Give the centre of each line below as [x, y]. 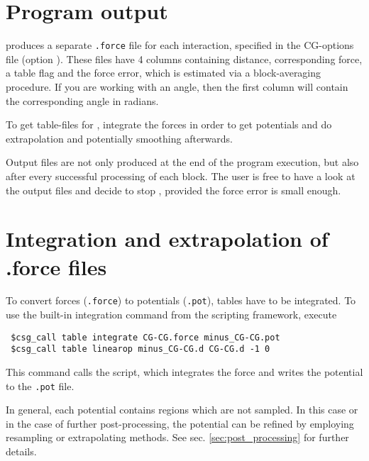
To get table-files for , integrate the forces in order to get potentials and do [169, 124]
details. [21, 451]
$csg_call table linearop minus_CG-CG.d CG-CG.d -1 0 [141, 349]
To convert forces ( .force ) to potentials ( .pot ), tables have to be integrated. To [181, 300]
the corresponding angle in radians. [82, 100]
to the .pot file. [40, 385]
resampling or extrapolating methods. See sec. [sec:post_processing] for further [177, 437]
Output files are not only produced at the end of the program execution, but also [182, 162]
